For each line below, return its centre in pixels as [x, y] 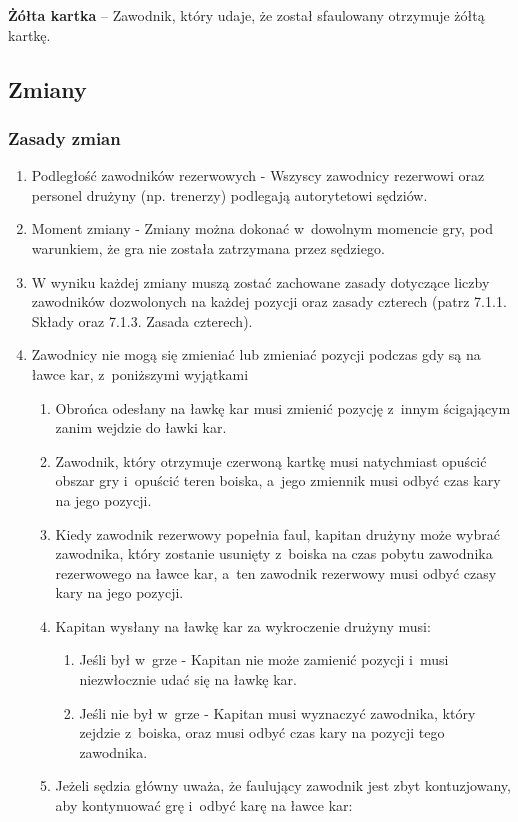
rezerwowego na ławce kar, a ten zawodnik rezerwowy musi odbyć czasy [276, 572]
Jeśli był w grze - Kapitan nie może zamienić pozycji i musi [264, 659]
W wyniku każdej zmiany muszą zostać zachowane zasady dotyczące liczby [260, 281]
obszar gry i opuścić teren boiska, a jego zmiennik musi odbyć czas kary [278, 480]
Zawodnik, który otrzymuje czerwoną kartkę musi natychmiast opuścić [271, 460]
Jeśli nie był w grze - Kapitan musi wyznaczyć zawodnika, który [277, 712]
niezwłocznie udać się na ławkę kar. [188, 679]
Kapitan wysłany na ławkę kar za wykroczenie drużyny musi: [243, 625]
